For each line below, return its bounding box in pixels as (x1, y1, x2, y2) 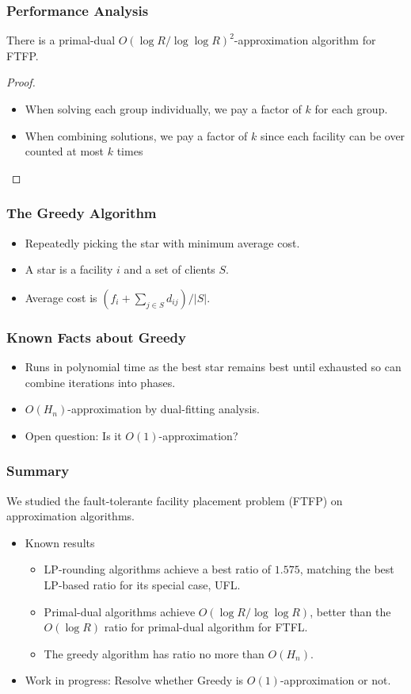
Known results (25, 534, 95, 550)
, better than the (310, 603, 391, 619)
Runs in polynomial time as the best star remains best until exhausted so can (25, 359, 401, 374)
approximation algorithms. (6, 508, 135, 524)
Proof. (6, 74, 36, 90)
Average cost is (25, 289, 97, 305)
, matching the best (299, 561, 394, 577)
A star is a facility (25, 261, 113, 278)
